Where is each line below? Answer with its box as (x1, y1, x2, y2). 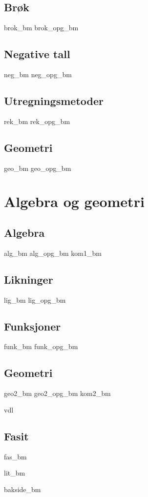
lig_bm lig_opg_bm (4, 294, 66, 305)
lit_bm (4, 468, 25, 478)
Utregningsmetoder (4, 93, 104, 108)
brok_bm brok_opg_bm (4, 22, 79, 33)
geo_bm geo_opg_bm (4, 163, 71, 173)
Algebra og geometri (4, 191, 145, 211)
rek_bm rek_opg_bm (4, 116, 70, 126)
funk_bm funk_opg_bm (4, 341, 78, 352)
